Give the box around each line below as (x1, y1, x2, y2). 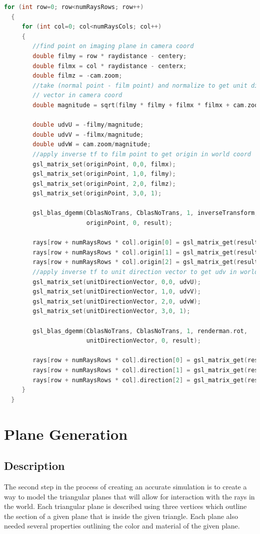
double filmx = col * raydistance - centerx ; (32, 62, 187, 70)
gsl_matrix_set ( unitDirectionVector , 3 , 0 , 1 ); (32, 308, 190, 315)
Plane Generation (4, 423, 128, 444)
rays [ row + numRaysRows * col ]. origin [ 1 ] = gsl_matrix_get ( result (32, 248, 258, 256)
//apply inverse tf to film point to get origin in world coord (32, 150, 251, 158)
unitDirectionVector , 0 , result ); (86, 337, 201, 345)
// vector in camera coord (32, 92, 122, 99)
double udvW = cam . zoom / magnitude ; (32, 141, 151, 148)
